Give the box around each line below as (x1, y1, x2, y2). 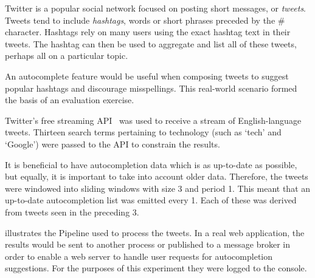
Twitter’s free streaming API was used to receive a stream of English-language (5, 114, 302, 126)
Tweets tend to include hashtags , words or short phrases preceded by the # (5, 13, 285, 26)
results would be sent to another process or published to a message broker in (5, 238, 291, 251)
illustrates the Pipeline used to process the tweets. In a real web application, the (5, 226, 305, 239)
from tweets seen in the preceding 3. (5, 205, 139, 218)
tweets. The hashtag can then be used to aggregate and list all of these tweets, (5, 37, 297, 50)
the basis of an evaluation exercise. (5, 93, 134, 106)
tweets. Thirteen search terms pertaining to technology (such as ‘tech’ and (5, 126, 282, 138)
